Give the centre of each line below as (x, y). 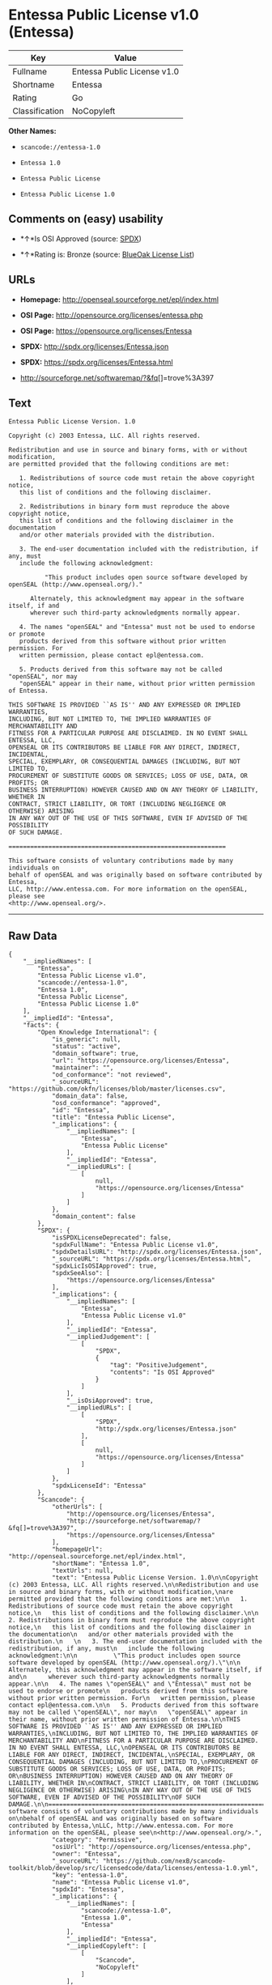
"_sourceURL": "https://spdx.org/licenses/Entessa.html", (151, 1259)
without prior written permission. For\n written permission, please (132, 1698)
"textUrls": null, (83, 1571)
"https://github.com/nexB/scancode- (164, 1861)
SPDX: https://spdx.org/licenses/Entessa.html (96, 362)
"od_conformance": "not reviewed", (112, 1075)
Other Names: (32, 130)
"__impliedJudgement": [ (108, 1337)
